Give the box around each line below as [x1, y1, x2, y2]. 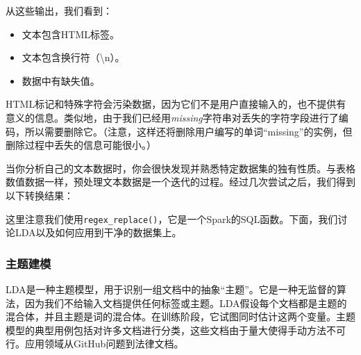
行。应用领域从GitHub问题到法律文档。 [6, 336, 184, 351]
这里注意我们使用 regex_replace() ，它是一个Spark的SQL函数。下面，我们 [6, 211, 338, 226]
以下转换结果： [6, 188, 74, 202]
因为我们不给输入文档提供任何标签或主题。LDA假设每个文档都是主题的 [24, 295, 347, 310]
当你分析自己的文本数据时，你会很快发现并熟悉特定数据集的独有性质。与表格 [6, 160, 355, 175]
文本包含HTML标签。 [22, 26, 119, 41]
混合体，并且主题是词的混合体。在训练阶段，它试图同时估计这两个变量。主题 [6, 309, 355, 324]
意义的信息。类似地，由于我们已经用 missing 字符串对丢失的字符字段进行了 [6, 110, 339, 124]
